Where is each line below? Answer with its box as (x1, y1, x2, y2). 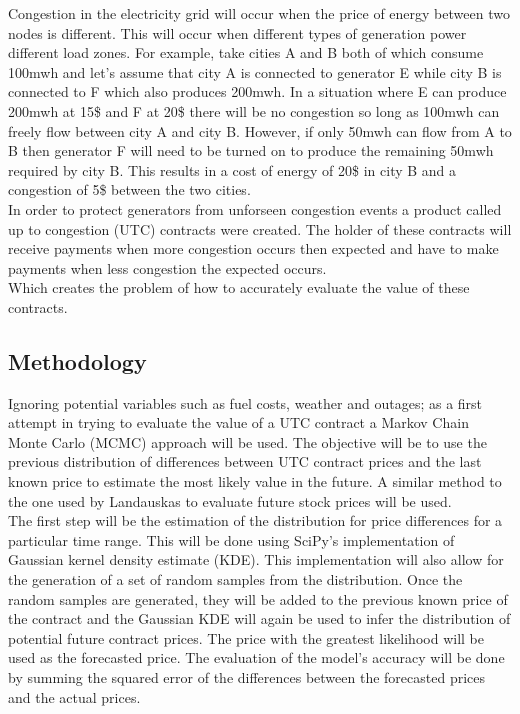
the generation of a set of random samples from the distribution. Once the (8, 569, 463, 590)
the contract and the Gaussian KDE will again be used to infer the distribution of (8, 608, 511, 629)
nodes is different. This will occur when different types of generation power (8, 22, 467, 43)
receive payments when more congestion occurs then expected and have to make (8, 238, 499, 259)
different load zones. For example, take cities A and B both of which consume (8, 42, 484, 63)
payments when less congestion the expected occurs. (8, 257, 327, 278)
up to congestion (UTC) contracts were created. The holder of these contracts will (8, 218, 512, 239)
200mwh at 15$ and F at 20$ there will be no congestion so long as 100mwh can (8, 100, 500, 121)
